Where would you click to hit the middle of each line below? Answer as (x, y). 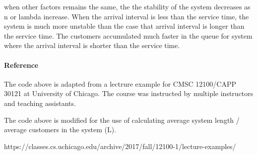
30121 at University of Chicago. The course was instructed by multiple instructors (129, 93)
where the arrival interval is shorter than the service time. (92, 45)
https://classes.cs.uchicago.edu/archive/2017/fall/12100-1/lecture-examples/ (120, 146)
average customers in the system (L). (60, 129)
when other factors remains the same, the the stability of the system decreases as (127, 6)
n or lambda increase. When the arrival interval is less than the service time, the (127, 16)
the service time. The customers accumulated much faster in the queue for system (128, 35)
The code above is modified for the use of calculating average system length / (122, 120)
